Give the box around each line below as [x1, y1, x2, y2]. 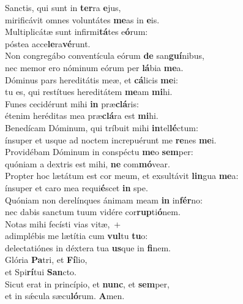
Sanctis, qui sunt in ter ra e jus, [5, 1, 121, 13]
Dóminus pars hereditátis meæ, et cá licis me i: [5, 73, 178, 86]
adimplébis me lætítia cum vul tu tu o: [5, 229, 148, 242]
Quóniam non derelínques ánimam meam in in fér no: [5, 193, 203, 206]
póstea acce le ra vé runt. [5, 37, 91, 50]
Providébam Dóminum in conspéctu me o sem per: [5, 145, 193, 158]
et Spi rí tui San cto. [5, 265, 77, 278]
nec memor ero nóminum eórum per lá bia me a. [5, 61, 184, 74]
